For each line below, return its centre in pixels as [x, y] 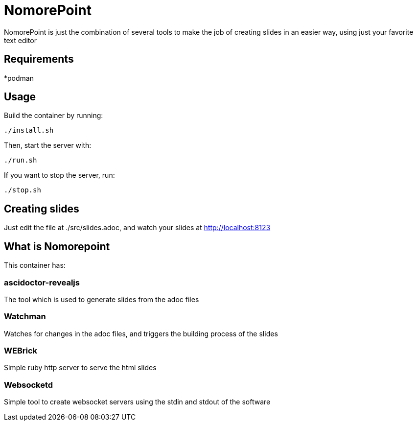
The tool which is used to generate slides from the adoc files [102, 299]
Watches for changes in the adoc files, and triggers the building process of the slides [141, 333]
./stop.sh [23, 190]
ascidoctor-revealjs [42, 282]
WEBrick [21, 351]
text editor [20, 40]
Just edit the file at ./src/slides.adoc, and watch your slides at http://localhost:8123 [137, 228]
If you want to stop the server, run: [59, 175]
